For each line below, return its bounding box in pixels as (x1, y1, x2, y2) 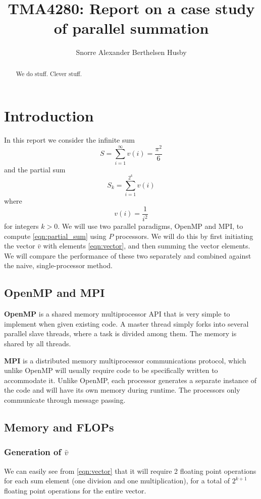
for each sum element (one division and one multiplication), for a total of (4, 475, 230, 486)
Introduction (4, 105, 94, 126)
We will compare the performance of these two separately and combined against (4, 250, 251, 261)
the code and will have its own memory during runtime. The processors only (4, 385, 240, 395)
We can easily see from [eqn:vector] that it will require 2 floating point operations (4, 465, 256, 476)
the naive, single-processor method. (4, 260, 113, 271)
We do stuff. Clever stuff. (16, 69, 82, 78)
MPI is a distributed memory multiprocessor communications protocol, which (4, 355, 246, 365)
